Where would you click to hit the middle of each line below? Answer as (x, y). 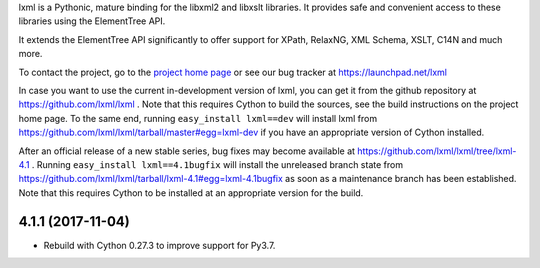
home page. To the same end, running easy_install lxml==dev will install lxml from (198, 118)
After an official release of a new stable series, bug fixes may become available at (186, 151)
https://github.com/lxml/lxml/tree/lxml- (436, 151)
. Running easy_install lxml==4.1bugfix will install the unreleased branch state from (217, 164)
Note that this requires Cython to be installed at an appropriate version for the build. (191, 192)
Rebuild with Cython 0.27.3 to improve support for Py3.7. (159, 245)
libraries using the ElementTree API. (92, 21)
